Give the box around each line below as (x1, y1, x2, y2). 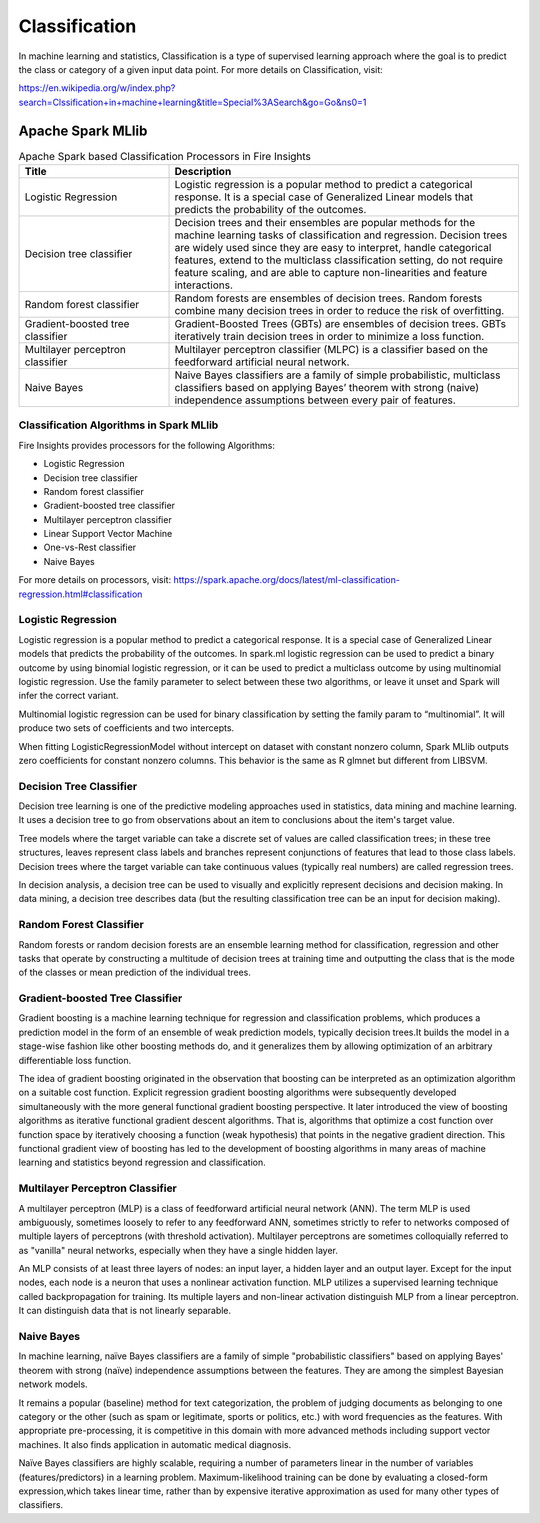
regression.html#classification (18, 588, 143, 600)
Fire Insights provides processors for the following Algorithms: (18, 439, 275, 451)
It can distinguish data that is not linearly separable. (18, 1305, 232, 1317)
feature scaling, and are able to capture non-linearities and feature (174, 266, 488, 279)
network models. (18, 1378, 89, 1390)
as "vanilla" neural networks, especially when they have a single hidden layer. (18, 1244, 339, 1256)
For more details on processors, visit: (18, 574, 172, 586)
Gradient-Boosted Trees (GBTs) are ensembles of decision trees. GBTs (174, 317, 507, 330)
